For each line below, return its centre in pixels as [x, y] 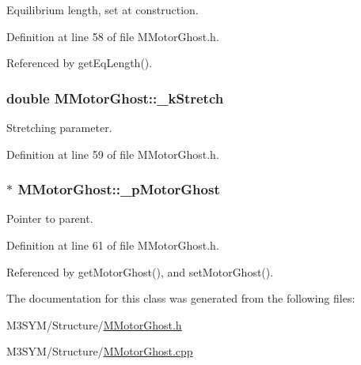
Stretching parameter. [59, 127]
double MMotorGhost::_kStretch [115, 98]
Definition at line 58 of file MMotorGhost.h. [113, 36]
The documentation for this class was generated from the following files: [181, 298]
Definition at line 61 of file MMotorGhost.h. [113, 245]
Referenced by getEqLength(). [80, 63]
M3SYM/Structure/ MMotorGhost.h [94, 324]
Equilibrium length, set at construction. [103, 9]
